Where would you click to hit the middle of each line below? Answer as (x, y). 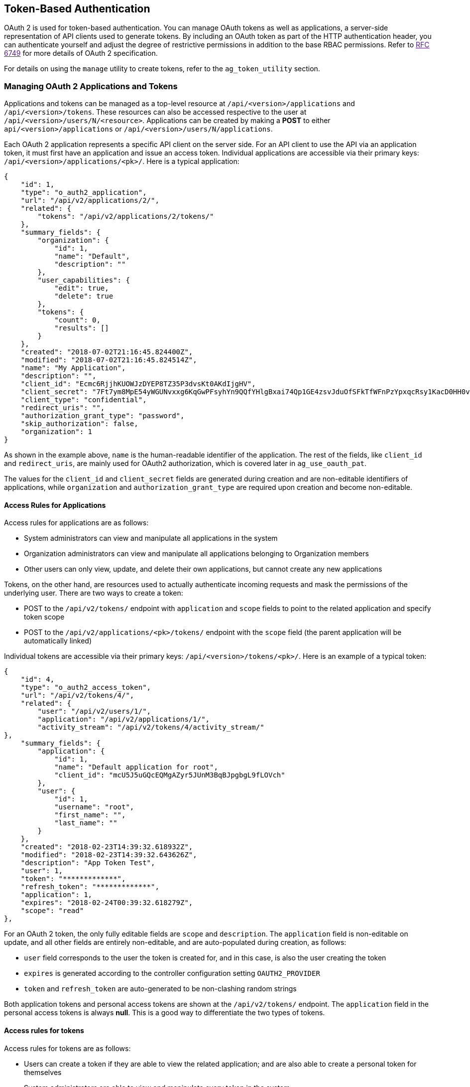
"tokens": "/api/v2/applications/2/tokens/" (126, 217)
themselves (43, 1072)
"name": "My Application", (73, 368)
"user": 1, (42, 871)
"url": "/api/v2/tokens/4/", (77, 696)
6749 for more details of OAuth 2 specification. (81, 53)
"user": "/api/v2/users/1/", (94, 711)
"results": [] (82, 328)
